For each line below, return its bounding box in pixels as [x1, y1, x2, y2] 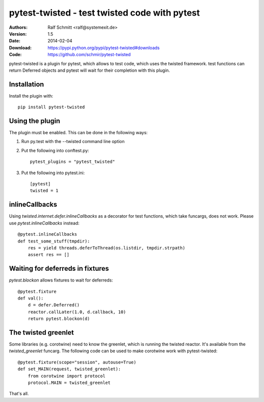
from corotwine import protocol [27, 373, 106, 379]
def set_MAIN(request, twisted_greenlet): [18, 366, 121, 372]
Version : [9, 31, 27, 37]
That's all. [9, 391, 29, 397]
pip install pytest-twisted [18, 104, 85, 110]
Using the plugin [9, 117, 61, 125]
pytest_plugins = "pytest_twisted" [30, 159, 115, 164]
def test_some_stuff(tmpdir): [18, 238, 90, 244]
